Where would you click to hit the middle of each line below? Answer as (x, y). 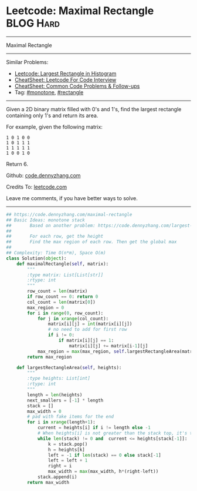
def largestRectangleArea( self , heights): (69, 367)
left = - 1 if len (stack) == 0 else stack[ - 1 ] (104, 455)
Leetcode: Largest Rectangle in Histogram (65, 73)
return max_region (50, 357)
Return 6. (17, 164)
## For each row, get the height (55, 237)
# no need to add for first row (87, 330)
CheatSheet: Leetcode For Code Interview (65, 79)
